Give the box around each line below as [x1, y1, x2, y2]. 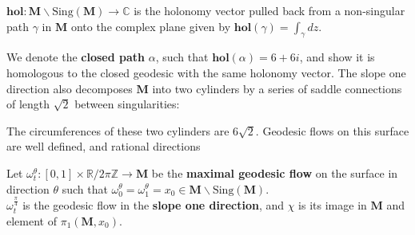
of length [6, 96, 50, 112]
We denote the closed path [6, 49, 146, 65]
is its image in [298, 197, 367, 213]
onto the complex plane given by [70, 18, 231, 34]
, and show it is [299, 49, 375, 65]
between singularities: [74, 96, 180, 112]
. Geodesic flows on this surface [255, 122, 409, 139]
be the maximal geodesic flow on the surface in [151, 164, 398, 181]
